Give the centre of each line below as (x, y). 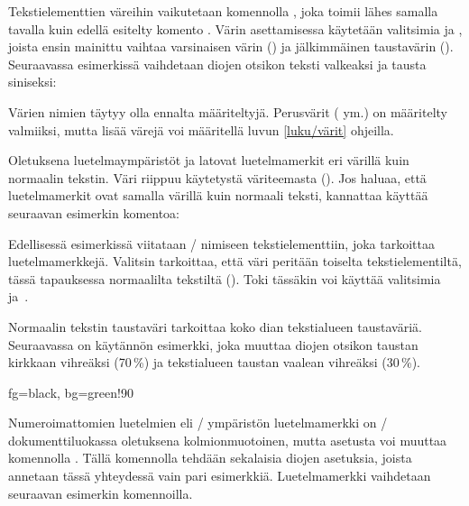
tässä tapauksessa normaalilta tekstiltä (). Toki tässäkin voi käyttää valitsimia (225, 278)
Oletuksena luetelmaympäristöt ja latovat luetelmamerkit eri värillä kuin (209, 160)
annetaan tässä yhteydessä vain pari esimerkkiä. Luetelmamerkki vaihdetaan (220, 476)
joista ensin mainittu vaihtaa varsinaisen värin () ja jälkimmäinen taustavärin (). (231, 46)
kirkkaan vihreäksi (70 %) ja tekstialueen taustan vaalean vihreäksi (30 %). (215, 362)
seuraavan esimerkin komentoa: (94, 212)
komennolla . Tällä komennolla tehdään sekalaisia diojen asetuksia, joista (210, 458)
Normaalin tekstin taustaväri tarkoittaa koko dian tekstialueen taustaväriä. (215, 326)
